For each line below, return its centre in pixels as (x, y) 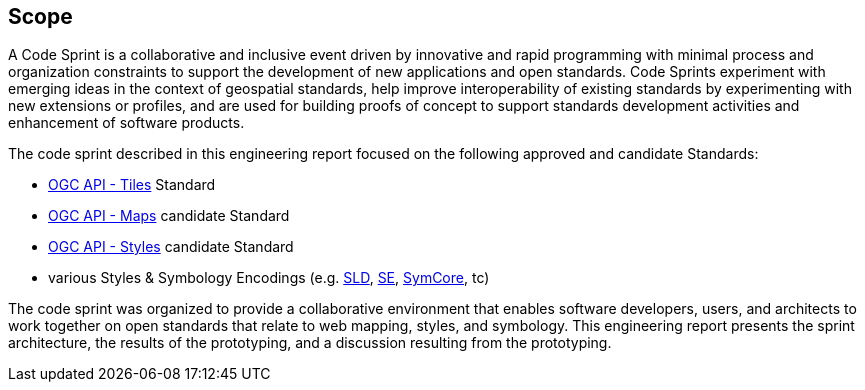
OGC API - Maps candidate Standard (169, 216)
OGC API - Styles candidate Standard (171, 247)
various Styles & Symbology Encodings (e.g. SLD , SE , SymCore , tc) (269, 278)
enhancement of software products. (126, 123)
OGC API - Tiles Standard (132, 185)
